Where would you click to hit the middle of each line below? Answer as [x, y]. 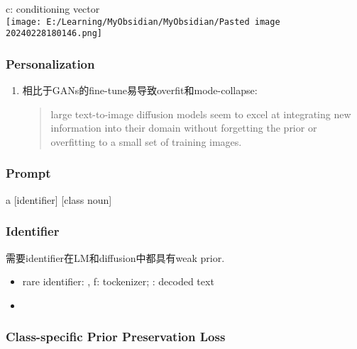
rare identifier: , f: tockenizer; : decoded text [118, 281]
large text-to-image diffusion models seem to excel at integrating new [201, 114]
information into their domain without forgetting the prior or [184, 128]
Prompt [28, 173]
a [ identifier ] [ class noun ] [59, 199]
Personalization [50, 63]
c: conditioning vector [53, 8]
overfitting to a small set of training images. [146, 141]
